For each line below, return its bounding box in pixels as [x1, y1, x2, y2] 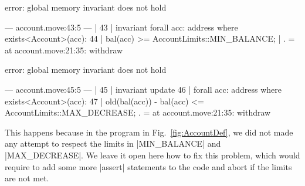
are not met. [5, 172, 49, 184]
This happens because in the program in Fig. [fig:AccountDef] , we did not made [5, 126, 293, 138]
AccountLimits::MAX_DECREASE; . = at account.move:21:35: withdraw [5, 106, 271, 119]
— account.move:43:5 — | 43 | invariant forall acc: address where [5, 21, 238, 33]
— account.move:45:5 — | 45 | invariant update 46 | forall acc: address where [5, 83, 282, 95]
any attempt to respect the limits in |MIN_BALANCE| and [5, 137, 221, 150]
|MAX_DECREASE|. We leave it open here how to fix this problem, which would [5, 148, 300, 161]
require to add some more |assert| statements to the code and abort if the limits [5, 160, 292, 173]
